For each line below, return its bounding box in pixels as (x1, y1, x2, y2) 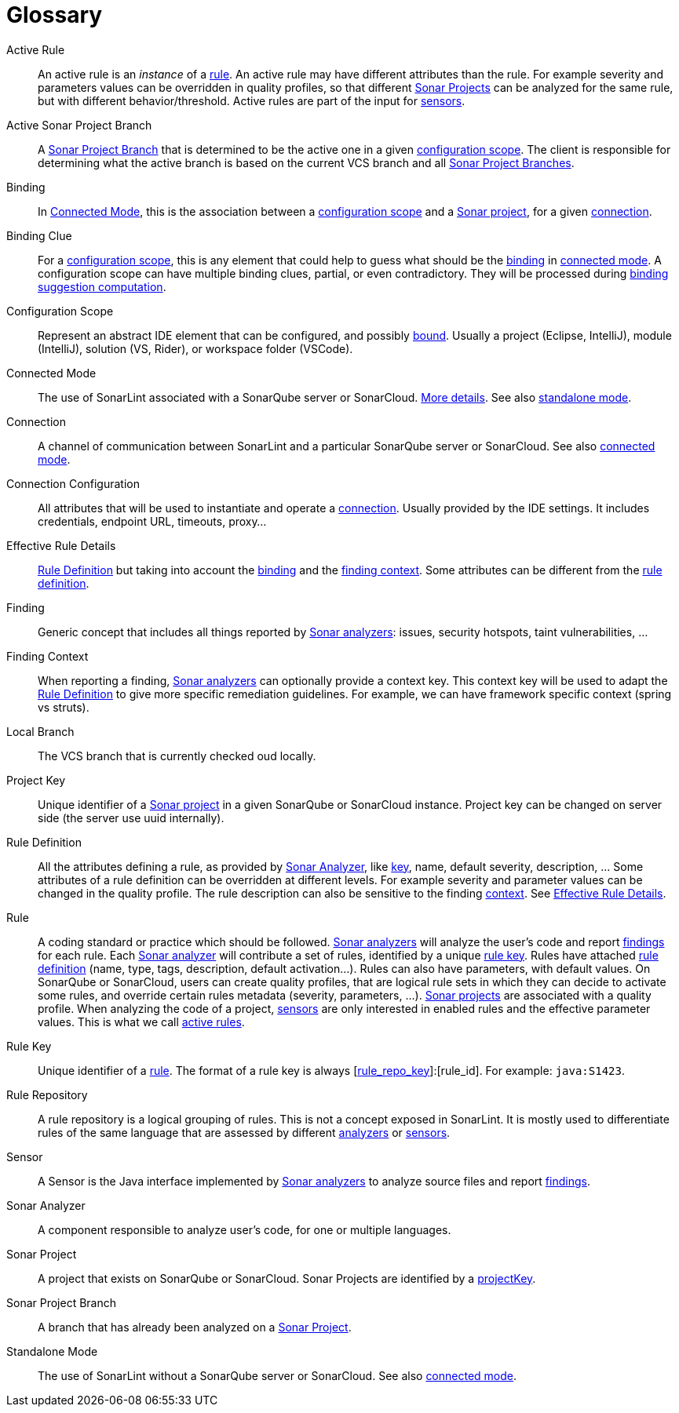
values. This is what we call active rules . (38, 1014, 245, 1029)
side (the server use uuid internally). (38, 810, 225, 825)
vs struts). (38, 700, 89, 714)
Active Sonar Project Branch (6, 118, 152, 132)
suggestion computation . (38, 279, 166, 293)
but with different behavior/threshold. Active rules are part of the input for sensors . (38, 93, 465, 107)
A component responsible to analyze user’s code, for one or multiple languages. (38, 1222, 451, 1236)
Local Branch (6, 724, 75, 738)
